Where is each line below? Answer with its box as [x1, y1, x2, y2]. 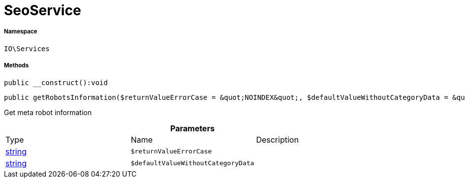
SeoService [4, 2, 81, 19]
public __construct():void [4, 78, 108, 87]
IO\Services [4, 44, 50, 53]
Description [256, 134, 299, 145]
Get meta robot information [4, 108, 92, 117]
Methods [4, 62, 29, 69]
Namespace [4, 28, 37, 35]
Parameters [170, 123, 215, 133]
